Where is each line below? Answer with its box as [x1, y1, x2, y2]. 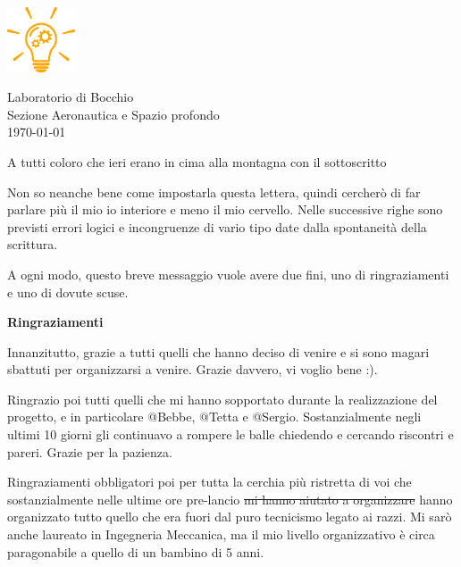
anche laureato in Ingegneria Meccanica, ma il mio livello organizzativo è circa [7, 525, 435, 544]
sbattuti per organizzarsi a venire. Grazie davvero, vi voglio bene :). [7, 360, 378, 379]
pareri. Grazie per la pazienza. [7, 442, 172, 461]
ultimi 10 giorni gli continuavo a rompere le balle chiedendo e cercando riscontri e [7, 425, 454, 444]
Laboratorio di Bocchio [7, 88, 134, 106]
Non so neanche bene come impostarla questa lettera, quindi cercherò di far [7, 182, 421, 201]
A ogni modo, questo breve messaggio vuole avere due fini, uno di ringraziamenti [7, 264, 449, 283]
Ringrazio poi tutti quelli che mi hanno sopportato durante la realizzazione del [7, 389, 438, 408]
